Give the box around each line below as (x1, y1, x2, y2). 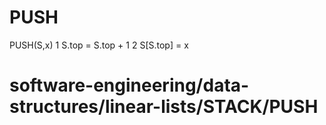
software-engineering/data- (9, 74, 250, 97)
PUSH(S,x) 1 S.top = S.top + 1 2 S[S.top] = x (9, 39, 189, 51)
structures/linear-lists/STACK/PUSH (9, 96, 319, 118)
